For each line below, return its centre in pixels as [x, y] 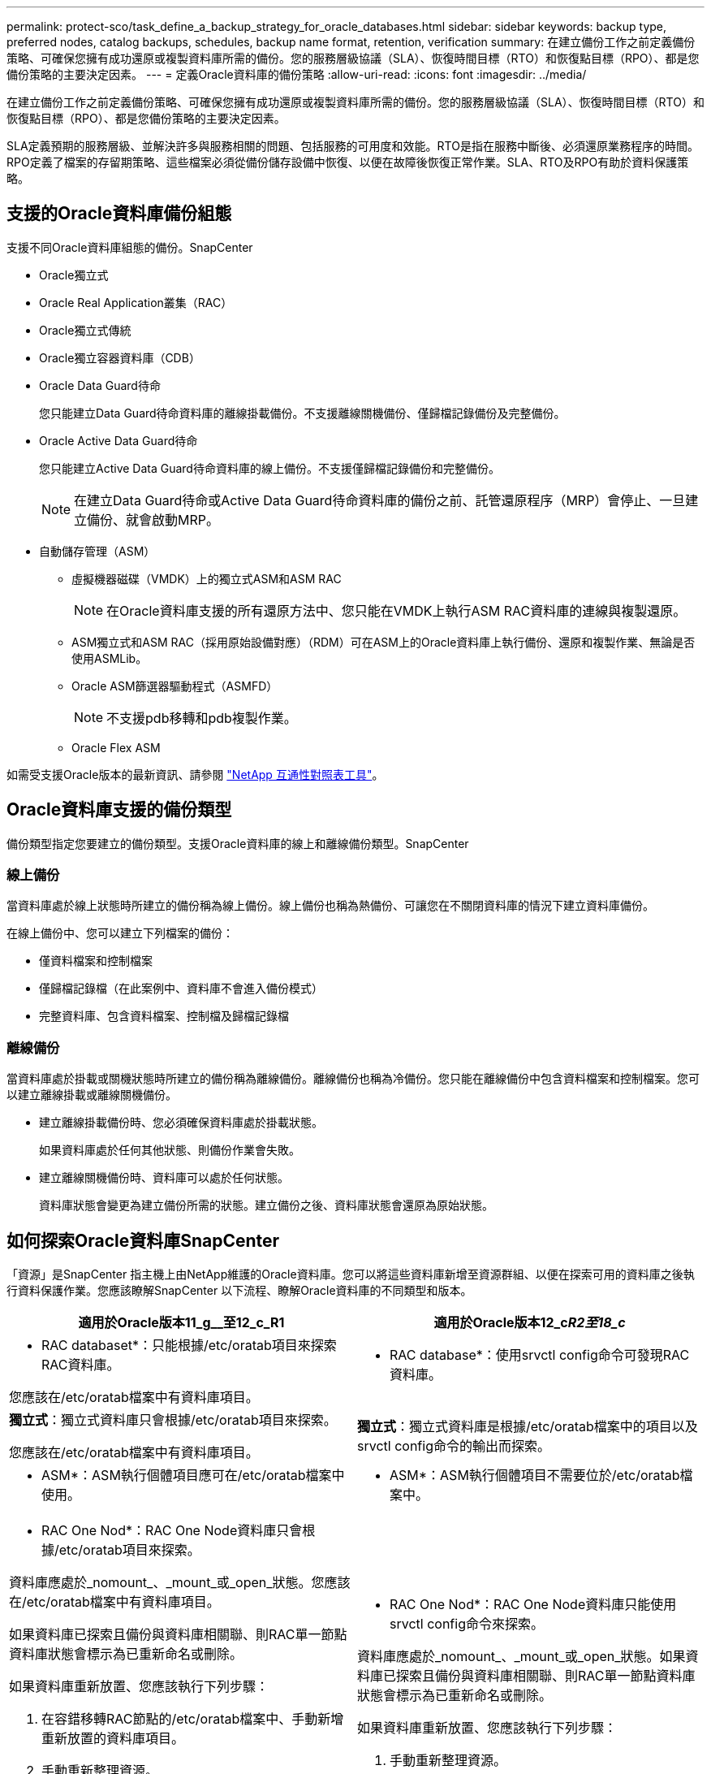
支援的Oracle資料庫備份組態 [119, 214]
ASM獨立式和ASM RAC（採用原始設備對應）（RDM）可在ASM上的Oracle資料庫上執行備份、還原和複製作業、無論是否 [384, 642]
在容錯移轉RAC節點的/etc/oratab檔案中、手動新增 [193, 1719]
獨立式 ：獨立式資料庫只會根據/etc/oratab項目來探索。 [173, 1420]
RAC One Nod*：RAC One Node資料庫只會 [172, 1531]
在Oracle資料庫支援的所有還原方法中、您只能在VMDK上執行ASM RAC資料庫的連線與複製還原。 [396, 610]
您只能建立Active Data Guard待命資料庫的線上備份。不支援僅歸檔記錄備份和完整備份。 [269, 468]
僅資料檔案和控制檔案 [96, 961]
